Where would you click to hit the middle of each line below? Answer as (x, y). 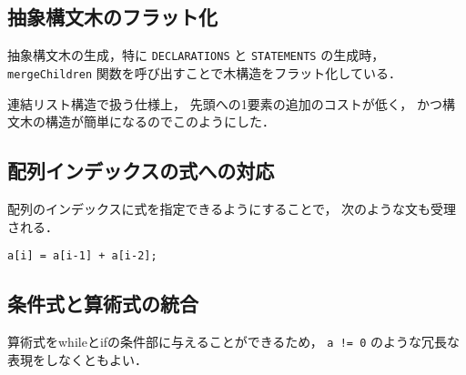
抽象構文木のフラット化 (112, 17)
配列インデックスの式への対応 (141, 171)
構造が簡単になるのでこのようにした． (160, 122)
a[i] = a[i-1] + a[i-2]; (82, 256)
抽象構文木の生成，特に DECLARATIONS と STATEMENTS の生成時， (196, 55)
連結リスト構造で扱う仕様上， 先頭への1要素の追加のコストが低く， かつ (225, 103)
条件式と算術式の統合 (103, 304)
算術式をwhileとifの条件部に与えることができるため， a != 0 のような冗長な (233, 341)
